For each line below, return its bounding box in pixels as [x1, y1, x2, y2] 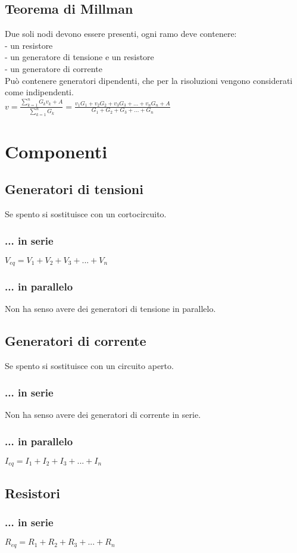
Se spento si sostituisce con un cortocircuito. [5, 208, 167, 220]
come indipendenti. [5, 86, 74, 98]
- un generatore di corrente [5, 62, 102, 74]
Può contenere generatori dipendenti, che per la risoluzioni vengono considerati [5, 74, 293, 86]
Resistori [5, 483, 61, 502]
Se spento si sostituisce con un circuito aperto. [5, 360, 174, 372]
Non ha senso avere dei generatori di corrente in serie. [5, 408, 201, 421]
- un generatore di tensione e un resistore [5, 51, 154, 63]
